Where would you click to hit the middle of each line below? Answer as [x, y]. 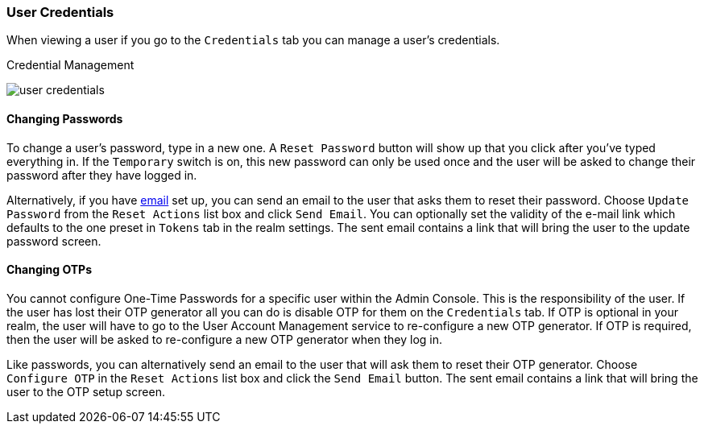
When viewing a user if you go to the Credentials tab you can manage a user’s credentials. [253, 40]
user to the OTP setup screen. [86, 391]
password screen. [54, 241]
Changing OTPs [50, 270]
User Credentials [60, 12]
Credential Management [70, 65]
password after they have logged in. [102, 175]
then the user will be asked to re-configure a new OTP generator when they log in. [225, 339]
